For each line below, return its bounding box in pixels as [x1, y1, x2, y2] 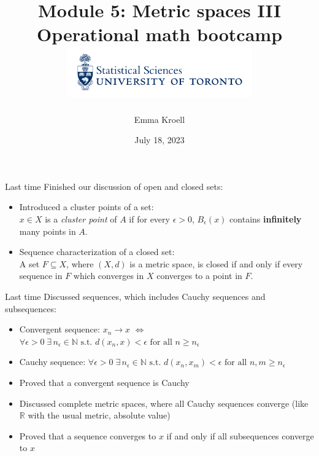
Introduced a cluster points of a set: [19, 200, 154, 213]
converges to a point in [156, 269, 242, 282]
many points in [19, 224, 76, 237]
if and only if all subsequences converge [166, 429, 314, 442]
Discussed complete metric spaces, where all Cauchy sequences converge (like [19, 396, 309, 409]
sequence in [19, 269, 63, 282]
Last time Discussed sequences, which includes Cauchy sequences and [5, 290, 266, 302]
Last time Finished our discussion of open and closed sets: [5, 179, 223, 192]
